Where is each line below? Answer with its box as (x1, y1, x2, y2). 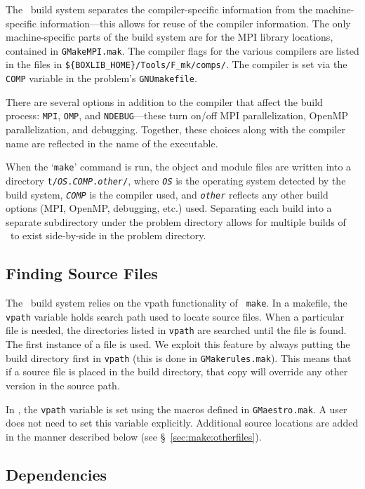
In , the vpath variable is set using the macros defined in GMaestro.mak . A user (6, 401, 347, 416)
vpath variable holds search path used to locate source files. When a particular (6, 309, 345, 323)
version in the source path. (6, 377, 120, 392)
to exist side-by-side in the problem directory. (10, 228, 206, 243)
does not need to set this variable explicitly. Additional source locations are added (6, 415, 359, 430)
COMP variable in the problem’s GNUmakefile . (6, 71, 197, 86)
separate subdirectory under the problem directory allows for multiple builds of (6, 214, 346, 229)
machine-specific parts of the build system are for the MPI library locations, (6, 29, 333, 44)
